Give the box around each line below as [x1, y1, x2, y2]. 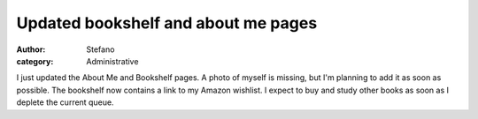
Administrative [86, 56, 139, 66]
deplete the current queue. [16, 97, 114, 108]
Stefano [86, 44, 115, 55]
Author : [16, 44, 46, 55]
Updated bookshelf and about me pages [16, 13, 318, 33]
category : [16, 56, 54, 66]
